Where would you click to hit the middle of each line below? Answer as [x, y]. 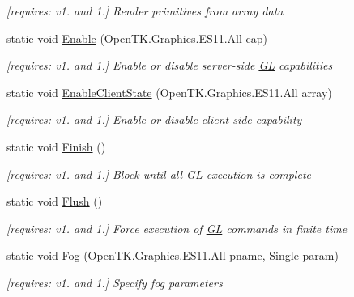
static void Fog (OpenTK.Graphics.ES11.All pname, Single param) [173, 255]
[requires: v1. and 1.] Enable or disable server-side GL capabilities [170, 65]
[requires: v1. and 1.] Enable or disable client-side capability [154, 119]
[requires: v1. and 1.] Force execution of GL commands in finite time [177, 228]
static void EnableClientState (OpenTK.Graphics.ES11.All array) [169, 92]
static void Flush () [55, 201]
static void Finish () [56, 146]
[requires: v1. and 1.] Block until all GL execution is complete [159, 174]
